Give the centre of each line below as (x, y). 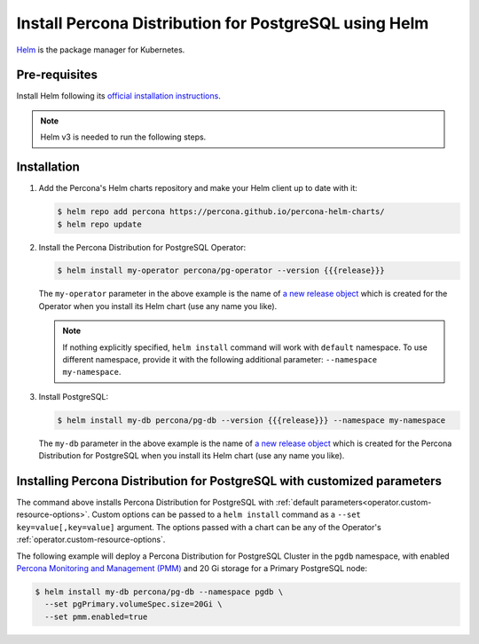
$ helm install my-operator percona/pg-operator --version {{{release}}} (221, 270)
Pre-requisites (57, 75)
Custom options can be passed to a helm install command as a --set (226, 514)
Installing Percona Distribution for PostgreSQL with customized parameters (229, 481)
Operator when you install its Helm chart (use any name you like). (158, 306)
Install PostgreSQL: (74, 396)
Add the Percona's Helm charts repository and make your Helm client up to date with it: (198, 188)
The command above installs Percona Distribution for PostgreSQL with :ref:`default (168, 503)
